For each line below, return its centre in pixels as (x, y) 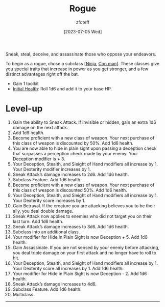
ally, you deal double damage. (43, 211)
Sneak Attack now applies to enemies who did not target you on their (82, 216)
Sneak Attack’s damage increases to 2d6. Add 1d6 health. (71, 174)
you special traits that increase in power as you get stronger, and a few (77, 69)
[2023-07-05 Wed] (83, 31)
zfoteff (83, 22)
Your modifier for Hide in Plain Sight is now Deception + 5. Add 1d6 (80, 237)
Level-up (24, 109)
